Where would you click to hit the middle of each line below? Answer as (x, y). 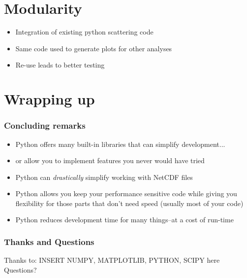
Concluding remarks (45, 125)
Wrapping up (49, 99)
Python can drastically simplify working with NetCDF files (104, 177)
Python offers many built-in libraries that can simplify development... (120, 144)
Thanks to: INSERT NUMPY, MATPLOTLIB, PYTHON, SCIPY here (112, 260)
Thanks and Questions (49, 241)
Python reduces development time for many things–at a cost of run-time (124, 220)
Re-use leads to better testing (60, 65)
